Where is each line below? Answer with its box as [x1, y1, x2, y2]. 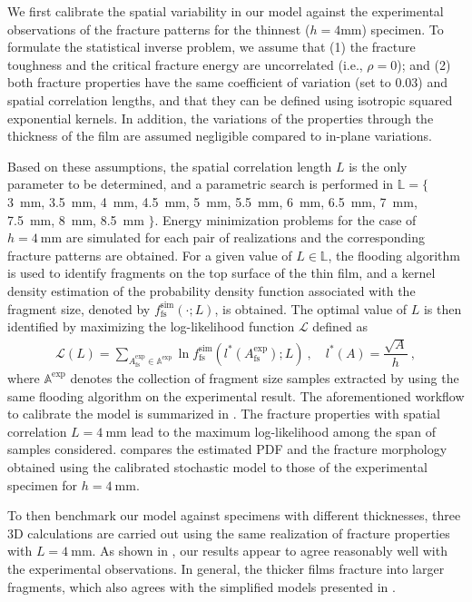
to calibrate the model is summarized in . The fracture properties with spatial [7, 404, 440, 423]
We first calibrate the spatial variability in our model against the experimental [7, 2, 444, 20]
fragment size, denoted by [7, 299, 151, 318]
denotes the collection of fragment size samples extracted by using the [70, 368, 459, 387]
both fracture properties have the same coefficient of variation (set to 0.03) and [7, 73, 447, 92]
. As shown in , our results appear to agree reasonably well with [92, 541, 447, 560]
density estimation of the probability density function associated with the [7, 281, 416, 300]
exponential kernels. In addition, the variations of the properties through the [7, 108, 434, 127]
